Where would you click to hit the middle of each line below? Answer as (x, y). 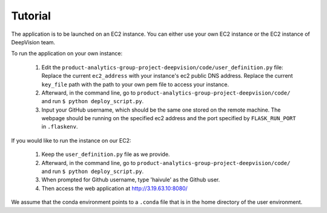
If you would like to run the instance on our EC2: (71, 140)
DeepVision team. (33, 42)
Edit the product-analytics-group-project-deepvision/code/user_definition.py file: (163, 67)
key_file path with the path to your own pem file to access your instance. (135, 84)
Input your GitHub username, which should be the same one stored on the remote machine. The (161, 110)
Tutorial (31, 16)
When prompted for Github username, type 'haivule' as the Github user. (131, 180)
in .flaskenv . (60, 127)
